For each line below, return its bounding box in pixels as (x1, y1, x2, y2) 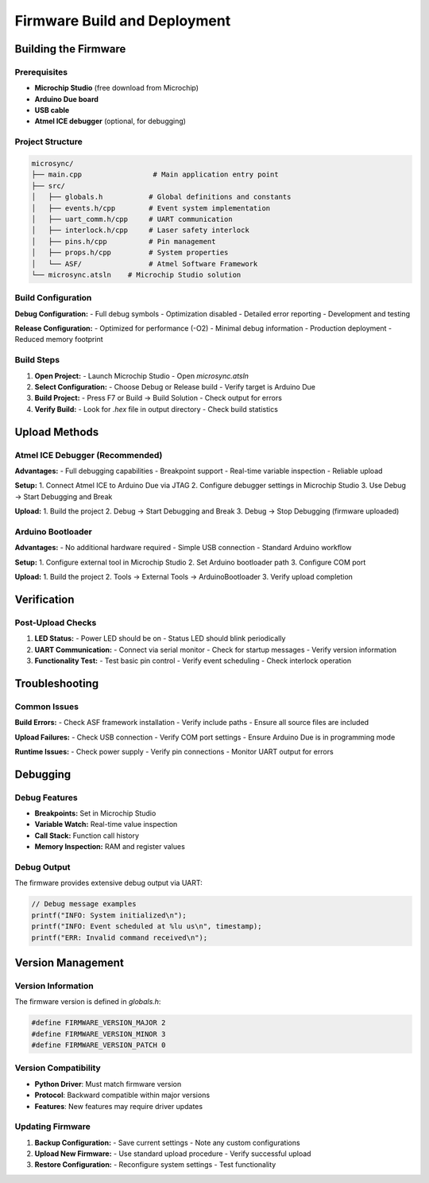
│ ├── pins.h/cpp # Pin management (31, 237, 216, 246)
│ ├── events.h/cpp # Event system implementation (31, 204, 271, 212)
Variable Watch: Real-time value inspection (34, 820, 178, 829)
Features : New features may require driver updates (34, 1101, 203, 1111)
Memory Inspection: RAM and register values (34, 842, 186, 851)
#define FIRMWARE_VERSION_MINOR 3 (31, 1030, 166, 1038)
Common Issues (14, 700, 79, 712)
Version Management (14, 956, 125, 969)
